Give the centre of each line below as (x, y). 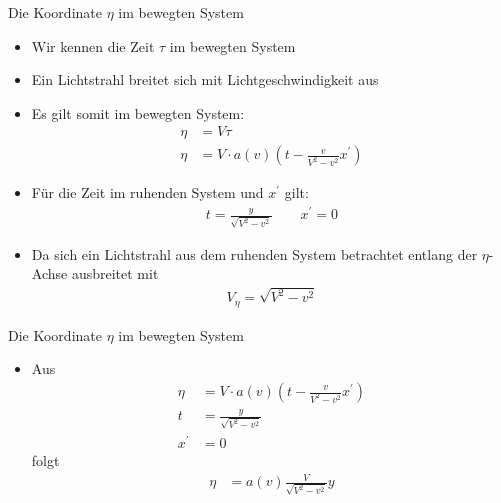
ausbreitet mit (115, 273)
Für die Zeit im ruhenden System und (147, 192)
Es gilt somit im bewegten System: (138, 112)
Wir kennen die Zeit (93, 45)
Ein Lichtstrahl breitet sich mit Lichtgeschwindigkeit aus (205, 79)
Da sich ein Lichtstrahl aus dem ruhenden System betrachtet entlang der (254, 253)
